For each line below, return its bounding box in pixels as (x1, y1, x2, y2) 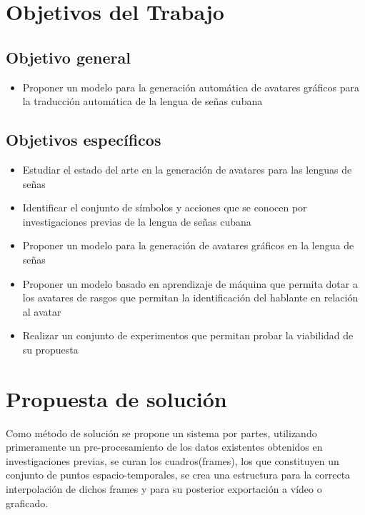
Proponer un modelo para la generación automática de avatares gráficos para (22, 79, 359, 94)
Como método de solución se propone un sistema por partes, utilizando (6, 425, 317, 440)
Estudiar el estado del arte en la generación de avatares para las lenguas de (22, 161, 352, 176)
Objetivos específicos (6, 129, 161, 151)
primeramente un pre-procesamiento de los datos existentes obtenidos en (6, 439, 323, 454)
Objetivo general (6, 46, 131, 68)
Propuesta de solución (6, 384, 227, 413)
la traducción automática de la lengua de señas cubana (22, 94, 263, 109)
